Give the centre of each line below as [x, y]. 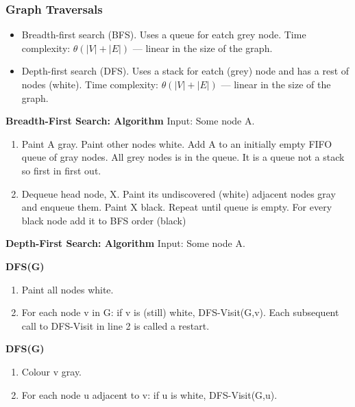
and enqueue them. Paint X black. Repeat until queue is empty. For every [177, 207]
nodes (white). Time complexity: [90, 84]
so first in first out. [61, 170]
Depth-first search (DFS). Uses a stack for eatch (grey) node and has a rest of [185, 71]
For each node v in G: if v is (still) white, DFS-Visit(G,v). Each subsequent [180, 312]
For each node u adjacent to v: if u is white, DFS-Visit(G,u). [149, 394]
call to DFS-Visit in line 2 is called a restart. [115, 325]
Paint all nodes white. [68, 289]
